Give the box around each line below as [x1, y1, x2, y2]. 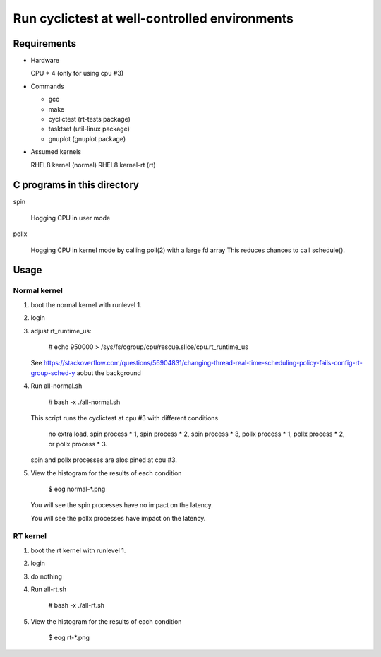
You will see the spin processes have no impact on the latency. [30, 501, 213, 509]
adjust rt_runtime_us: [30, 326, 92, 335]
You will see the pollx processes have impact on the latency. [30, 514, 206, 522]
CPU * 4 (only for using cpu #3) [30, 69, 123, 78]
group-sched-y [30, 368, 75, 377]
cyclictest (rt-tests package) [48, 115, 131, 124]
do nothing [30, 572, 63, 581]
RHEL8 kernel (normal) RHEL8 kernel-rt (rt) [30, 160, 156, 169]
